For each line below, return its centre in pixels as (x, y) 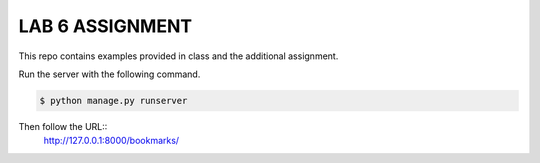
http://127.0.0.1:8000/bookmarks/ (111, 141)
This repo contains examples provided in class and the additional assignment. (178, 56)
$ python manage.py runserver (113, 100)
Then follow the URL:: (63, 126)
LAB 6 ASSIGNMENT (105, 26)
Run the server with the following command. (109, 74)
